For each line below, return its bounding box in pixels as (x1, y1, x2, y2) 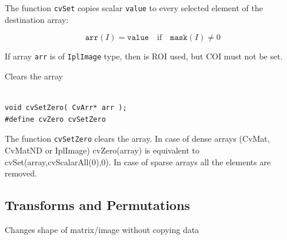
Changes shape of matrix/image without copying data (5, 223, 199, 235)
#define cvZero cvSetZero (5, 115, 106, 124)
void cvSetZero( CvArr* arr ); (5, 104, 127, 112)
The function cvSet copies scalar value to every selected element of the (5, 2, 263, 14)
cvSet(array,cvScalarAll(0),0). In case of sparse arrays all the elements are (5, 155, 271, 168)
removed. (5, 167, 37, 179)
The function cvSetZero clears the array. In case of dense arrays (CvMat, (5, 132, 270, 145)
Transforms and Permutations (5, 196, 191, 214)
